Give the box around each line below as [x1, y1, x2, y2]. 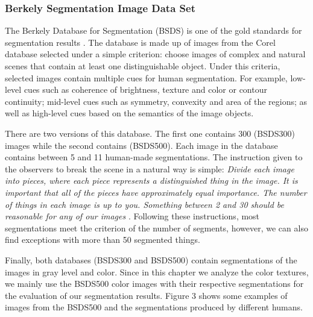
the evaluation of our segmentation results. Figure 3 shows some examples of [5, 289, 288, 301]
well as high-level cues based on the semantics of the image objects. [5, 107, 254, 119]
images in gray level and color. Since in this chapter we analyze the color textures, [5, 265, 309, 278]
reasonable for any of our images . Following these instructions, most [5, 210, 260, 222]
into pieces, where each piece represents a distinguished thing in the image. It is [5, 174, 298, 187]
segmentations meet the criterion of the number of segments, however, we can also [5, 221, 308, 234]
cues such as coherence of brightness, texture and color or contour [24, 83, 267, 96]
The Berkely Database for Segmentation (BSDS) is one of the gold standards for [5, 24, 302, 37]
